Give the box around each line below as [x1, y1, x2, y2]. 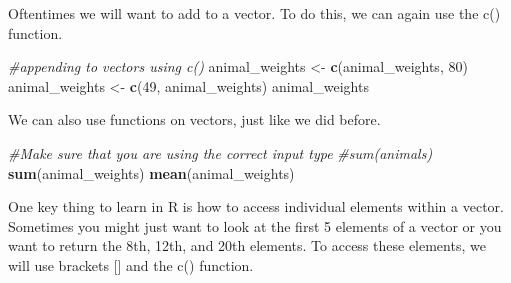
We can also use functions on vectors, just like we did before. [8, 109, 381, 130]
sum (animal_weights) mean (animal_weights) [8, 162, 295, 183]
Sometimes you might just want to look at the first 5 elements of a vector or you [8, 215, 502, 236]
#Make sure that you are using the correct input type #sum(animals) [8, 142, 433, 163]
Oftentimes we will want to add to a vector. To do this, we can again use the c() [8, 3, 501, 23]
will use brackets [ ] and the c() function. [8, 254, 254, 275]
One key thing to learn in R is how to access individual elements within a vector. [8, 196, 504, 217]
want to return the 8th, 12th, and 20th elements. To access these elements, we [8, 235, 486, 256]
